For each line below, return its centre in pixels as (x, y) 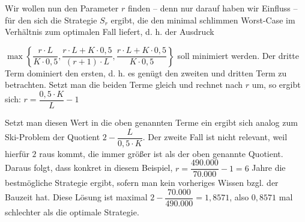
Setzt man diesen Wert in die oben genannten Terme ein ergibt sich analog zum (151, 122)
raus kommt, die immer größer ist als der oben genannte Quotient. (161, 153)
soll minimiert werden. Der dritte (238, 55)
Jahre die (269, 168)
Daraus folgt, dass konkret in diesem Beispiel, (89, 168)
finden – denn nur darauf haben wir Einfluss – (213, 8)
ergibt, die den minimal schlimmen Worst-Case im (203, 20)
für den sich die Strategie (51, 20)
